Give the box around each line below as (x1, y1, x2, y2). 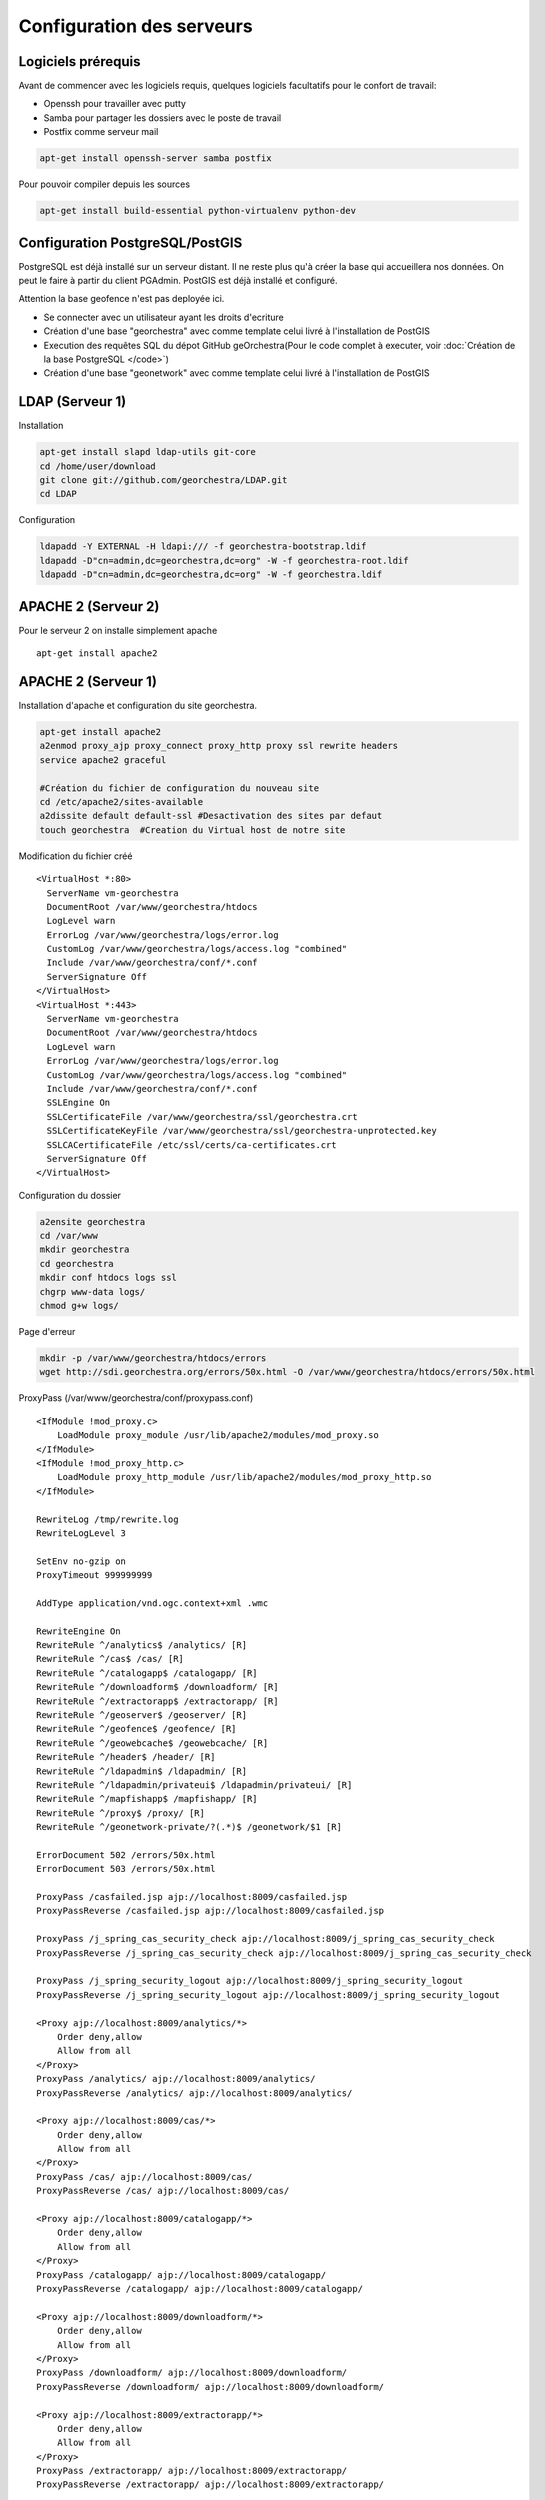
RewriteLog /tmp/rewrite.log (36, 1513, 179, 1525)
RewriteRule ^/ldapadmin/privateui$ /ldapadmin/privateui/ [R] (36, 1779, 353, 1790)
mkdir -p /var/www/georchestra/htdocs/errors (39, 1353, 267, 1364)
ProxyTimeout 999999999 (36, 1570, 153, 1581)
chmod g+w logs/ (39, 1300, 120, 1312)
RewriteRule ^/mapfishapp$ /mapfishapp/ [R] (36, 1793, 259, 1805)
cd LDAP (39, 488, 77, 500)
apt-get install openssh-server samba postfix (39, 153, 272, 164)
